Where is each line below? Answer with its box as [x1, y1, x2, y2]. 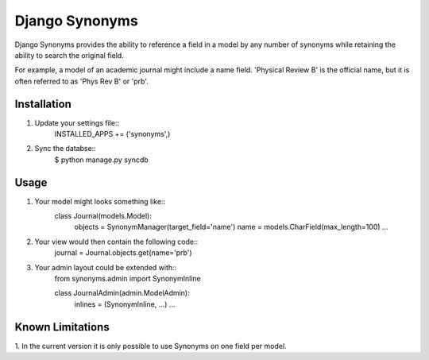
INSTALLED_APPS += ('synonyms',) [54, 130, 171, 139]
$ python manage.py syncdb [54, 155, 149, 165]
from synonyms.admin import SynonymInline [54, 274, 202, 284]
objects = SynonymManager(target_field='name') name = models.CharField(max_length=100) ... [74, 223, 388, 232]
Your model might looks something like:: [34, 196, 166, 206]
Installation [14, 97, 71, 110]
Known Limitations [14, 320, 110, 334]
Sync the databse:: [34, 144, 97, 153]
